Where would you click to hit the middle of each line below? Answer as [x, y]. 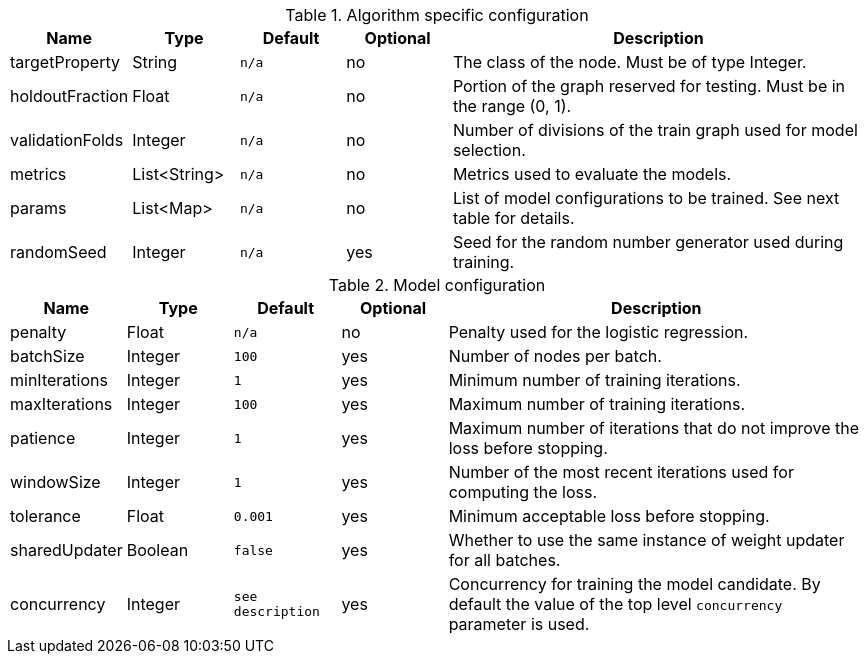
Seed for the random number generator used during [648, 242]
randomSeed [58, 252]
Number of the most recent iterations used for [621, 472]
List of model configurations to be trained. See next [646, 198]
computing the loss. [523, 492]
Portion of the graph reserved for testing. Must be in [649, 86]
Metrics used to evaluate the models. [592, 174]
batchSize [47, 356]
